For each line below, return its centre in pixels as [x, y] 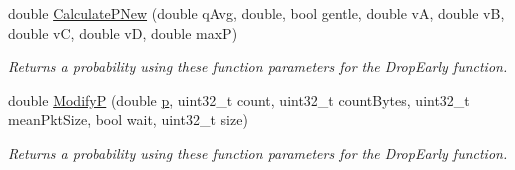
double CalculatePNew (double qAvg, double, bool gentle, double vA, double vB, [256, 13]
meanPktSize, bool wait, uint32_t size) [128, 119]
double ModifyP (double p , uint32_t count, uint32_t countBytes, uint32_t [239, 99]
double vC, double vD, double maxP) [123, 32]
